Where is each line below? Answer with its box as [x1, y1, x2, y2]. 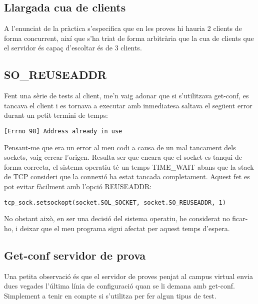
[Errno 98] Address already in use [4, 127, 122, 135]
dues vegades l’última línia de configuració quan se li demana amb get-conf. [4, 281, 235, 291]
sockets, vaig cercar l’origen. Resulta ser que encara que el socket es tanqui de [4, 152, 242, 162]
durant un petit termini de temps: [4, 110, 108, 120]
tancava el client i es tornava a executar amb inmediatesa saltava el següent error [4, 100, 252, 110]
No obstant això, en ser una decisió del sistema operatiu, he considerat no [4, 213, 230, 224]
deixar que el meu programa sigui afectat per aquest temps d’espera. [19, 223, 230, 233]
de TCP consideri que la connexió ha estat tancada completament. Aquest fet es [4, 171, 250, 182]
